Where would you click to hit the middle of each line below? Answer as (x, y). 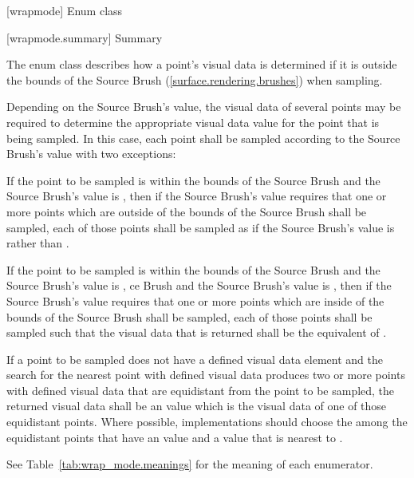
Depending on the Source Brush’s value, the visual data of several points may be (204, 107)
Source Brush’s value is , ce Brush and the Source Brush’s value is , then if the (199, 285)
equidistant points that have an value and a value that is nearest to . (175, 437)
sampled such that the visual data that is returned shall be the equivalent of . (197, 332)
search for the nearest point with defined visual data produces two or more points (206, 375)
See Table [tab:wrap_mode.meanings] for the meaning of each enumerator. (190, 464)
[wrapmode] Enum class (65, 10)
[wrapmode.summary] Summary (85, 37)
